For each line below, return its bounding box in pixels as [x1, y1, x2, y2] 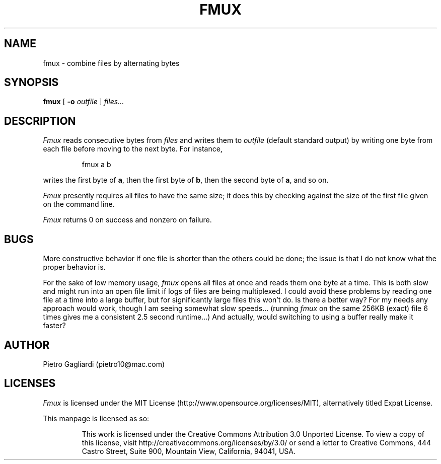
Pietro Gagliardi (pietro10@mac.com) [43, 359, 165, 368]
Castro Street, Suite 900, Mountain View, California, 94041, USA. [82, 446, 296, 455]
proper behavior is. [43, 263, 106, 272]
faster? [43, 321, 66, 330]
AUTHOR [4, 338, 50, 351]
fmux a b [82, 160, 111, 169]
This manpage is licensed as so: [43, 414, 150, 423]
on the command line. [43, 200, 115, 209]
